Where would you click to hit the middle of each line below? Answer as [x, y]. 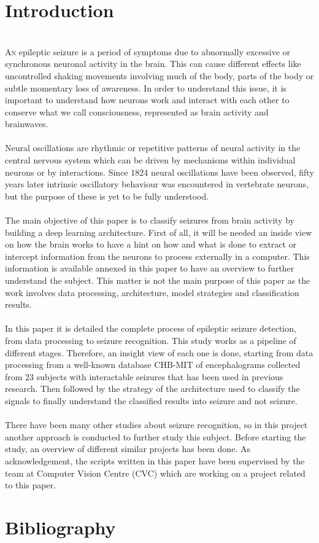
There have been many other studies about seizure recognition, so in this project [156, 425]
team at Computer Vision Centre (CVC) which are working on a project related [155, 473]
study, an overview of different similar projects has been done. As [128, 449]
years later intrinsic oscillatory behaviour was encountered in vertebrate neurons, [157, 184]
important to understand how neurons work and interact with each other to [147, 100]
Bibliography [60, 527]
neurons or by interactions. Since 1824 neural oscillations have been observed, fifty [159, 172]
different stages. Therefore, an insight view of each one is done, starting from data [159, 352]
